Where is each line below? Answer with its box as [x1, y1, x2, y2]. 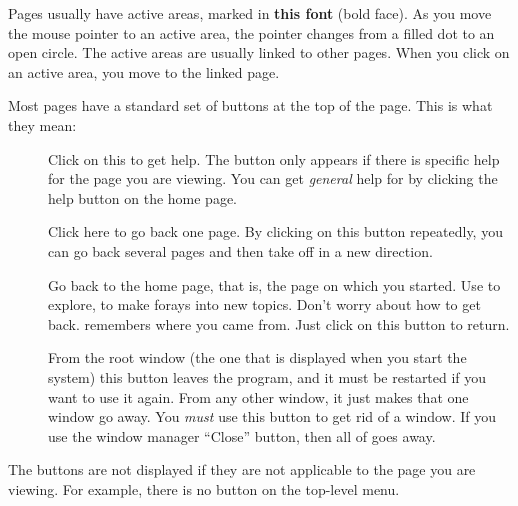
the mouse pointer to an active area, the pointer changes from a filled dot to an [8, 22, 495, 43]
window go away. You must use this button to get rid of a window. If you [48, 406, 497, 427]
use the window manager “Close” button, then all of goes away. [48, 425, 436, 446]
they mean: [8, 114, 77, 135]
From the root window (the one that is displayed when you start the [48, 347, 467, 368]
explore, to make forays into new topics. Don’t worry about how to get [48, 294, 481, 315]
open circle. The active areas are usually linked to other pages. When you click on [8, 42, 510, 63]
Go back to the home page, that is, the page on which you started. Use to [48, 274, 501, 295]
